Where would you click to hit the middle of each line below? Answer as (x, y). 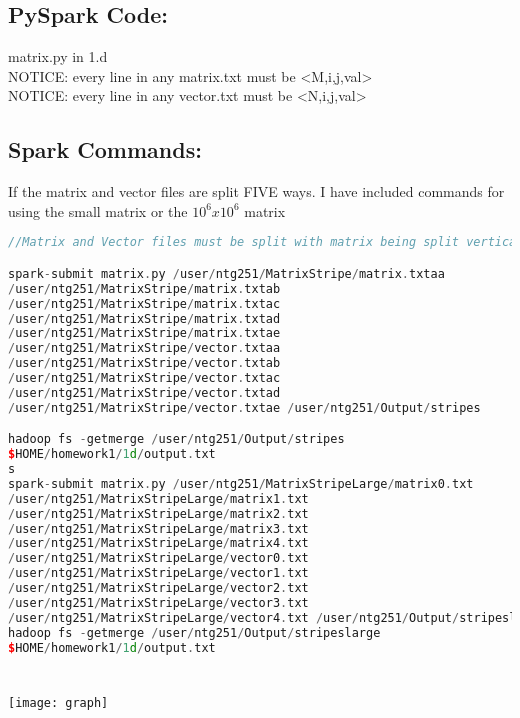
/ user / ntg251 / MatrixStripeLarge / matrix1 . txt (158, 498)
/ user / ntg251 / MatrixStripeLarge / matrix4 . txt (158, 543)
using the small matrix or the (98, 210)
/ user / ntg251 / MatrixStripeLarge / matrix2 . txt (158, 513)
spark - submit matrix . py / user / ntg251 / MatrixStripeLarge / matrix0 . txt (241, 483)
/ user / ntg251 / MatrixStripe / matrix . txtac (144, 303)
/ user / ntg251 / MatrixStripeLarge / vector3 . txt (158, 602)
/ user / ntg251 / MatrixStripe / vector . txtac (144, 378)
